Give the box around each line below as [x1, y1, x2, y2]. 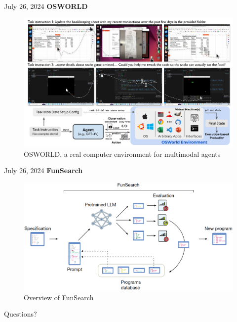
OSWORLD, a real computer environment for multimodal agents [24, 148, 221, 159]
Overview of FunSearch [24, 292, 94, 302]
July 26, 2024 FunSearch [4, 165, 83, 176]
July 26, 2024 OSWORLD [4, 1, 88, 11]
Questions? [4, 309, 37, 319]
